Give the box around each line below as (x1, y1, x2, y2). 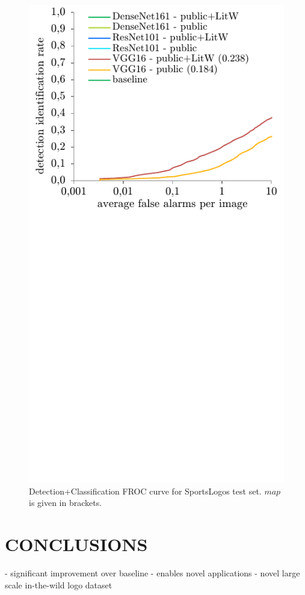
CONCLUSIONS (5, 532, 148, 556)
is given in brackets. (29, 496, 102, 509)
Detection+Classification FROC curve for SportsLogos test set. (29, 484, 262, 497)
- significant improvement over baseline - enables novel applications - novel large (5, 567, 300, 579)
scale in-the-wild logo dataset (5, 578, 112, 591)
